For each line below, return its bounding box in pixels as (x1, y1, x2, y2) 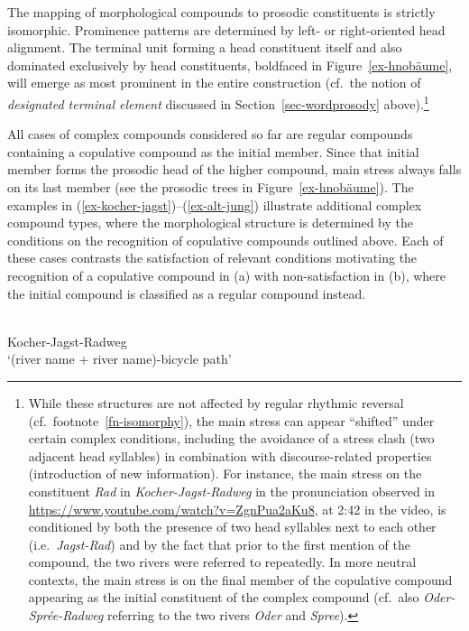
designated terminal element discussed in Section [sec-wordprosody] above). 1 (7, 91, 429, 113)
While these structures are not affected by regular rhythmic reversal (28, 393, 404, 412)
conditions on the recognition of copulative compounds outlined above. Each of (7, 230, 444, 249)
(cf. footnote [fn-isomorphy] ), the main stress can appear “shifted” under (28, 411, 435, 430)
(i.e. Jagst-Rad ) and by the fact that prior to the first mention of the (28, 534, 410, 553)
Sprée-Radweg (28, 606, 104, 625)
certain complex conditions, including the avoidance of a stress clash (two (28, 429, 435, 448)
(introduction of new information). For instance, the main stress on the (28, 464, 422, 483)
